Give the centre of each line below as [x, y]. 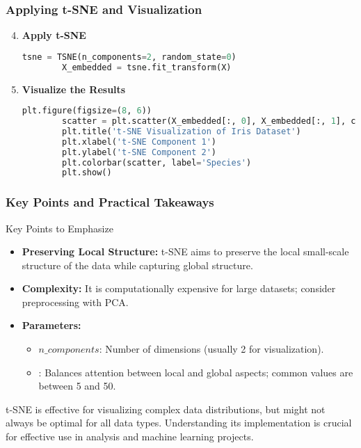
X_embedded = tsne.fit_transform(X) [147, 67]
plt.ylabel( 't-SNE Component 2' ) [139, 152]
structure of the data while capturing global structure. [137, 265]
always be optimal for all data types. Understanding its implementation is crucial [179, 423]
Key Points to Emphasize [59, 228]
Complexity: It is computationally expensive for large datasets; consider [179, 288]
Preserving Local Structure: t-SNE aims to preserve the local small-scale [185, 251]
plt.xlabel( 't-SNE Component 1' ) [139, 142]
